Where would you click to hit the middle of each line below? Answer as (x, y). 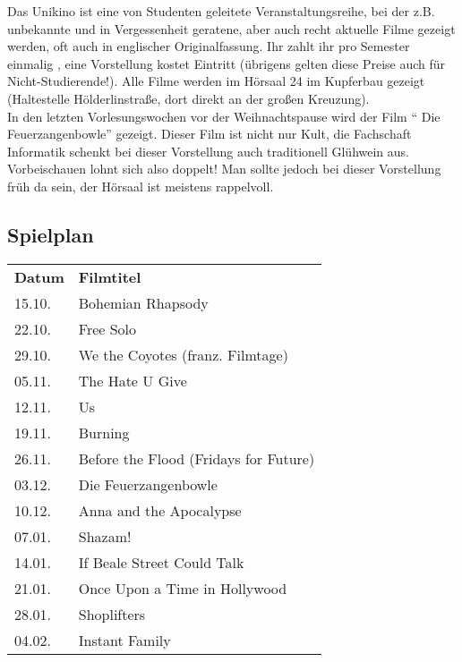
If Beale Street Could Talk (161, 562)
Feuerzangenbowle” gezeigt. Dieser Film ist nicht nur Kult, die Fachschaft (210, 134)
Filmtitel (110, 276)
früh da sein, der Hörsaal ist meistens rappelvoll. (141, 186)
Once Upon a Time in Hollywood (183, 588)
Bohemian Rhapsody (143, 302)
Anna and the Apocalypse (160, 510)
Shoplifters (112, 614)
